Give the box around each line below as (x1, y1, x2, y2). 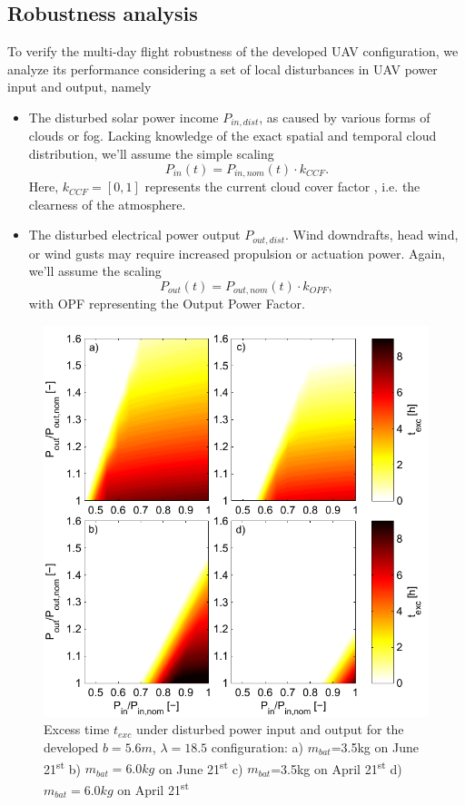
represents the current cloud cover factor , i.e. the (144, 177, 420, 196)
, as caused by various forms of (259, 107, 430, 126)
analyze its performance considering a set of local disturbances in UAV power (7, 59, 438, 78)
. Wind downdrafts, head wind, (284, 225, 459, 244)
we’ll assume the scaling (28, 261, 162, 280)
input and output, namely (7, 77, 152, 96)
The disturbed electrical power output (28, 225, 241, 244)
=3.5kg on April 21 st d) (271, 756, 402, 778)
